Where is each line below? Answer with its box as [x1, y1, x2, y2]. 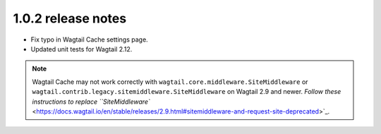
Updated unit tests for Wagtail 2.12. [30, 44, 133, 53]
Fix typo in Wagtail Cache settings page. [30, 35, 148, 44]
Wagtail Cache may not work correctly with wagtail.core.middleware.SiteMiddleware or [32, 78, 308, 86]
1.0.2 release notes [13, 11, 127, 26]
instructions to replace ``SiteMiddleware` [32, 97, 151, 106]
